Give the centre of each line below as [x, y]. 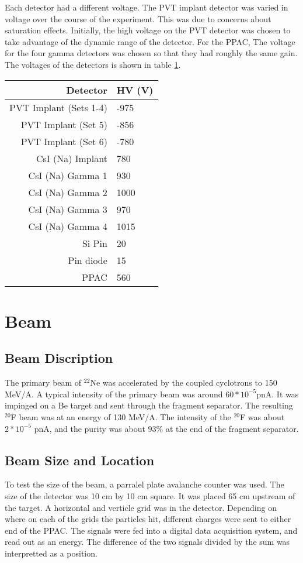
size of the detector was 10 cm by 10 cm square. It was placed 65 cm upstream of [150, 495]
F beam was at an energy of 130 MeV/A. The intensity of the [121, 416]
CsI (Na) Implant [72, 158]
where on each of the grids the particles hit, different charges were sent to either [148, 519]
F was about [262, 416]
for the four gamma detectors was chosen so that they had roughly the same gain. [151, 53]
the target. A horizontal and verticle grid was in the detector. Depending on [141, 507]
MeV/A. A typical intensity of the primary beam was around [114, 394]
